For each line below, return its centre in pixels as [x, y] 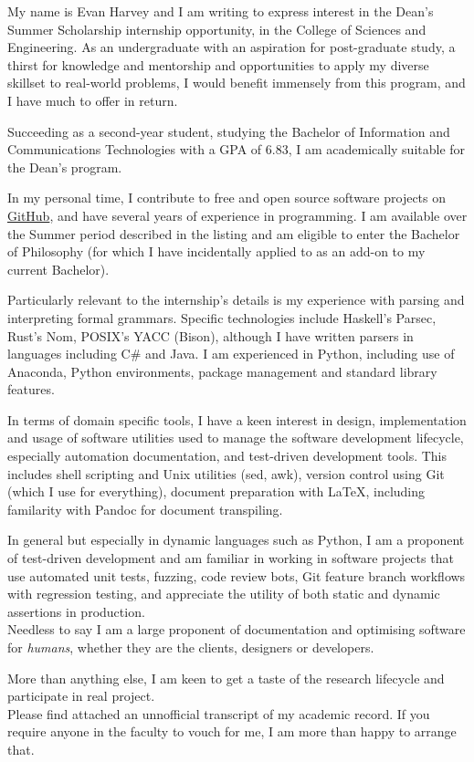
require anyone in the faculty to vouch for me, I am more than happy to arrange [232, 731]
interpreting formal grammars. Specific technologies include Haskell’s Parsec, [222, 317]
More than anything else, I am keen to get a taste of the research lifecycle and [226, 678]
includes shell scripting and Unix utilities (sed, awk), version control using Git [226, 473]
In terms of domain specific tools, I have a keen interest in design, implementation [237, 419]
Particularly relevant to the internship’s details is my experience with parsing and [236, 300]
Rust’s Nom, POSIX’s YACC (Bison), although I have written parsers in [211, 335]
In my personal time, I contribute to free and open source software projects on [227, 198]
